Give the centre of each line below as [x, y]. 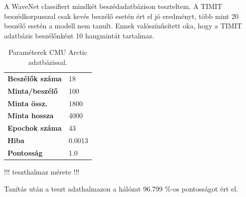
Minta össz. [28, 103]
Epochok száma [35, 128]
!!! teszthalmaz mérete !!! [42, 171]
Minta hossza [31, 115]
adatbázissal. [48, 62]
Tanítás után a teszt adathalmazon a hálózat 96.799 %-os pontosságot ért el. [121, 188]
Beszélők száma [35, 78]
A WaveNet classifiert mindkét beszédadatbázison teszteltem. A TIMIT [113, 6]
